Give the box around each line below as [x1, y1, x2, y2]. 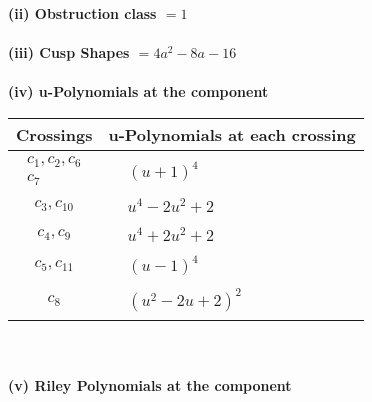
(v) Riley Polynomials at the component [8, 374, 292, 395]
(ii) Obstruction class [8, 3, 157, 23]
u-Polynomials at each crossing [108, 122, 356, 146]
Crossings [16, 122, 93, 146]
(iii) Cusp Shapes [8, 42, 130, 63]
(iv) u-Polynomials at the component [8, 81, 269, 102]
